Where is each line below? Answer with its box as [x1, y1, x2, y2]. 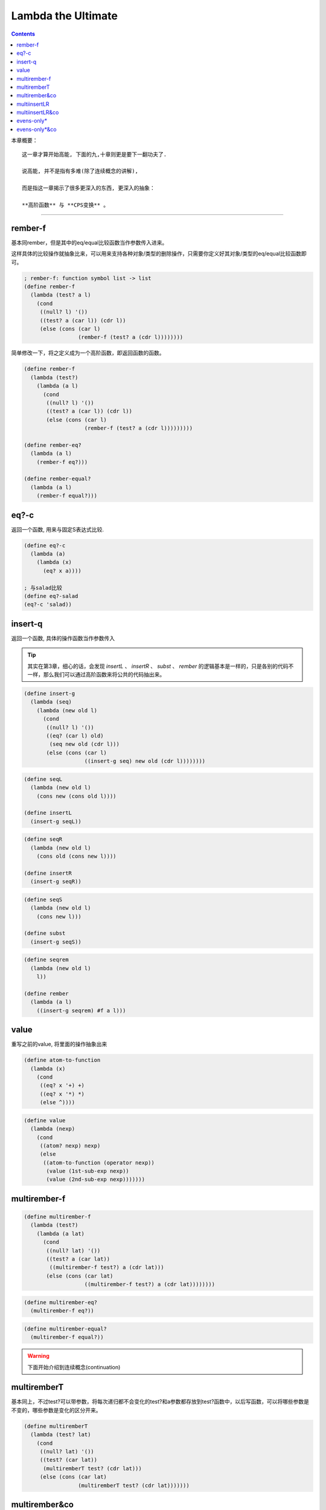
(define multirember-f [24, 1213, 91, 1220]
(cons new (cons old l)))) [36, 792, 117, 800]
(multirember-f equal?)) [30, 1334, 104, 1341]
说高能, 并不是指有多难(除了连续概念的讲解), [22, 168, 139, 175]
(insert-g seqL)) [30, 818, 81, 824]
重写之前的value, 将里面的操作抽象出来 [11, 1041, 107, 1048]
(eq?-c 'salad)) [24, 601, 72, 608]
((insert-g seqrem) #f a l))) [36, 1007, 126, 1014]
